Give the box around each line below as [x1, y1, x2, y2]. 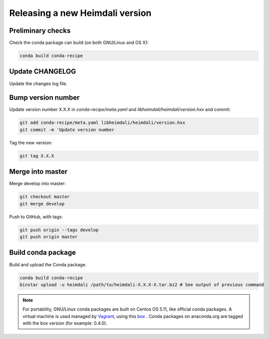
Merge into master [9, 167, 68, 176]
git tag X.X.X [19, 153, 54, 159]
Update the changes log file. [9, 80, 67, 87]
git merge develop [19, 201, 65, 207]
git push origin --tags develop [19, 227, 99, 232]
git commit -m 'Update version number [19, 127, 115, 132]
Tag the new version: [9, 139, 52, 145]
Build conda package [9, 248, 76, 257]
